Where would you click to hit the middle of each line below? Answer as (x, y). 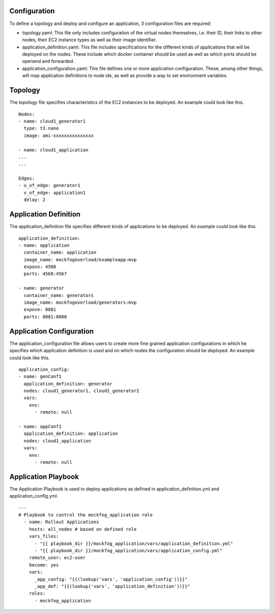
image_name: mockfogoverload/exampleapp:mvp (80, 260)
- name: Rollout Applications (61, 522)
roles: (37, 594)
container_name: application (60, 252)
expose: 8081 (40, 310)
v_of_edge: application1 (55, 192)
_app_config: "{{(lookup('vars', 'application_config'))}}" (111, 579)
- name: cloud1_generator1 (52, 121)
